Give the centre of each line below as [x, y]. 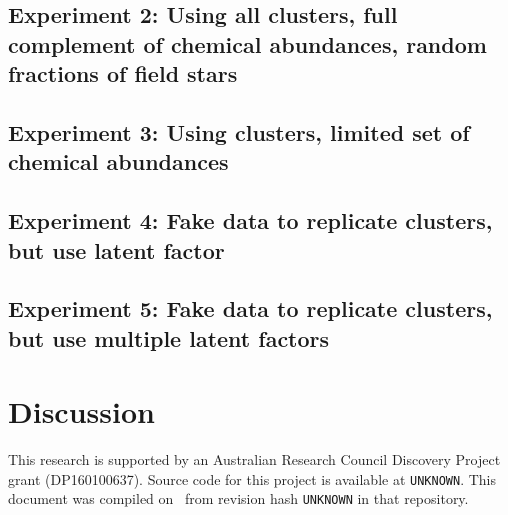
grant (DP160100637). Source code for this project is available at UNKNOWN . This [252, 478]
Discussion [81, 411]
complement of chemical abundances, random [247, 43]
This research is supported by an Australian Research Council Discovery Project [254, 459]
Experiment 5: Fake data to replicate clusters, [250, 308]
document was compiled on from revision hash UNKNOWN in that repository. [238, 498]
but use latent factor [116, 249]
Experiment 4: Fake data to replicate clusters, [250, 220]
